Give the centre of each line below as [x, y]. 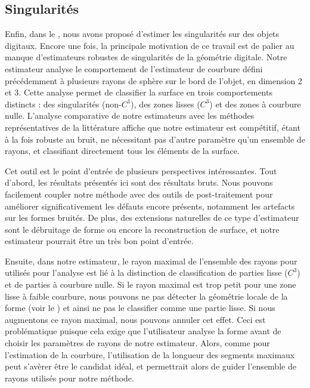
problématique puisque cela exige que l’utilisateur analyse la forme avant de [143, 331]
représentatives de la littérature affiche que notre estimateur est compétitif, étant [153, 127]
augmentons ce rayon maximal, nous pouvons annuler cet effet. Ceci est [135, 319]
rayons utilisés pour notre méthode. [69, 378]
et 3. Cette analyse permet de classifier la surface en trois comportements [139, 92]
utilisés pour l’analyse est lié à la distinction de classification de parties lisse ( [146, 272]
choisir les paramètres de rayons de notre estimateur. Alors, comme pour [137, 343]
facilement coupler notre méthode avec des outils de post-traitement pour [139, 194]
